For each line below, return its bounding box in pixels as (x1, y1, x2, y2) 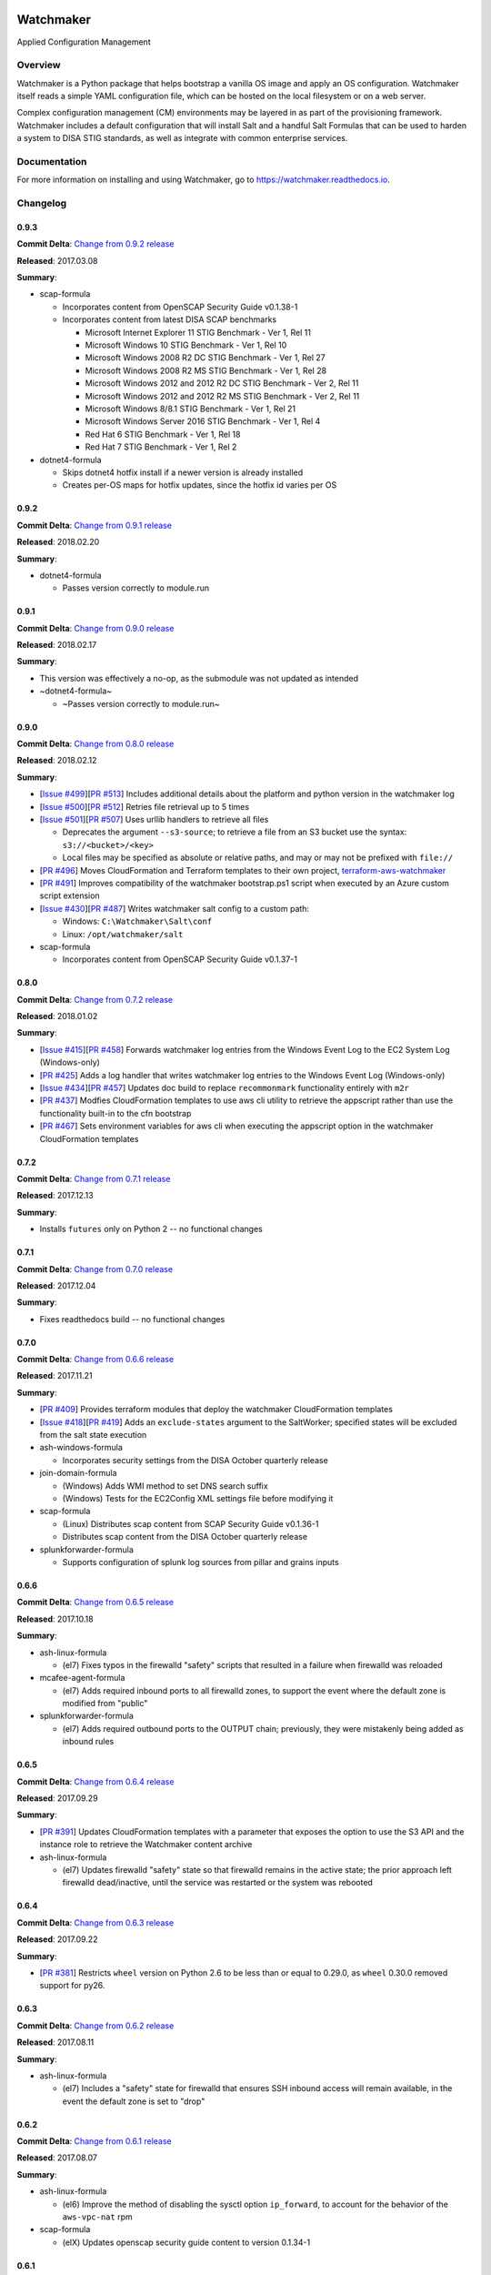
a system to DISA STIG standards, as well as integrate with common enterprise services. (16, 133, 348, 144)
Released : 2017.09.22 (16, 1934, 98, 1945)
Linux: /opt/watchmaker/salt (62, 928, 184, 939)
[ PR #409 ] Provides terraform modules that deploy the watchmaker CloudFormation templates (39, 1404, 393, 1415)
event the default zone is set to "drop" (62, 2096, 205, 2107)
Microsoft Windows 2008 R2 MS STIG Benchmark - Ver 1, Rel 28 (85, 365, 327, 376)
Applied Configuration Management (16, 36, 151, 47)
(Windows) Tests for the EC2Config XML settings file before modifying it (62, 1493, 334, 1503)
